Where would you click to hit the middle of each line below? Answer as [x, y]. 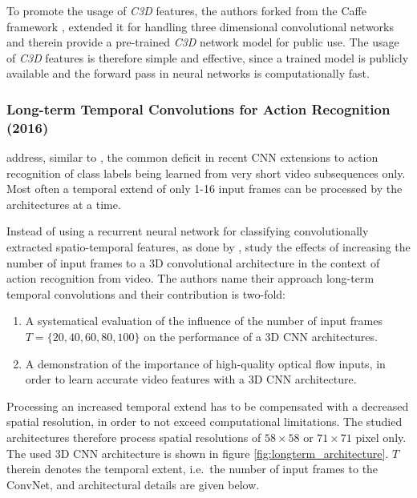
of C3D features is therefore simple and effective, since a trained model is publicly [208, 57]
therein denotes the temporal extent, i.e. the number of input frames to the [192, 469]
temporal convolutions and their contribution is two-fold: [146, 293]
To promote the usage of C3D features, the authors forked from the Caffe [186, 10]
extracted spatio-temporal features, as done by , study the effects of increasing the [208, 247]
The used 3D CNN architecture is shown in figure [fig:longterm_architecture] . [198, 453]
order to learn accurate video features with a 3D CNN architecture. [191, 379]
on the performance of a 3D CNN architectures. [261, 337]
